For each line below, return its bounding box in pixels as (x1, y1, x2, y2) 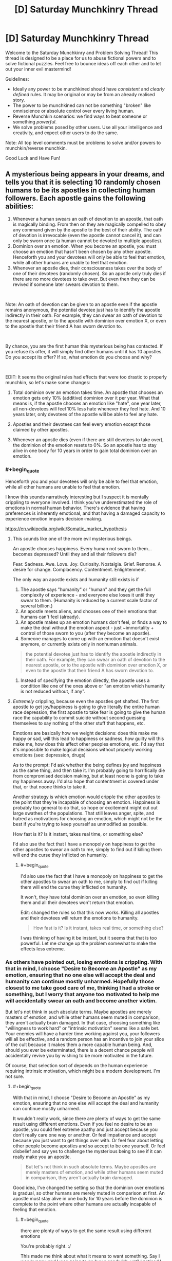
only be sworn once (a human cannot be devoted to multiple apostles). (12, 238, 163, 244)
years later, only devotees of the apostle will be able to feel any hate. (12, 411, 158, 417)
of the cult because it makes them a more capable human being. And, (5, 1041, 153, 1048)
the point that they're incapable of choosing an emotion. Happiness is (12, 799, 160, 805)
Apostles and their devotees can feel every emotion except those (12, 421, 151, 427)
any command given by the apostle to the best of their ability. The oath (12, 226, 163, 232)
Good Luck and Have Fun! (5, 155, 61, 161)
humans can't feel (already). (20, 614, 81, 620)
